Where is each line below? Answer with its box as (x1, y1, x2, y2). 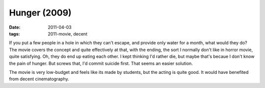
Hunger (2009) (9, 7, 72, 18)
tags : (9, 31, 20, 36)
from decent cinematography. (9, 76, 69, 82)
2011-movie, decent (48, 31, 88, 36)
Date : (9, 24, 21, 30)
